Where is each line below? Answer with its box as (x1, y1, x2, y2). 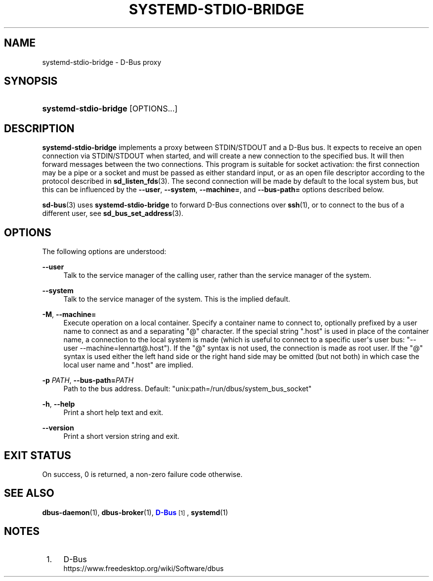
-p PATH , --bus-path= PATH (42, 376, 133, 385)
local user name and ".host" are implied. (63, 361, 193, 370)
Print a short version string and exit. (63, 432, 179, 441)
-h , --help (42, 400, 75, 409)
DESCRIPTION (4, 122, 75, 135)
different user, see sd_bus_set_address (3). (42, 209, 183, 218)
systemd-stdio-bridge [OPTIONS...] (42, 104, 178, 114)
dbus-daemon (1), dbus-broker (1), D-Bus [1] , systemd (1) (42, 508, 228, 517)
